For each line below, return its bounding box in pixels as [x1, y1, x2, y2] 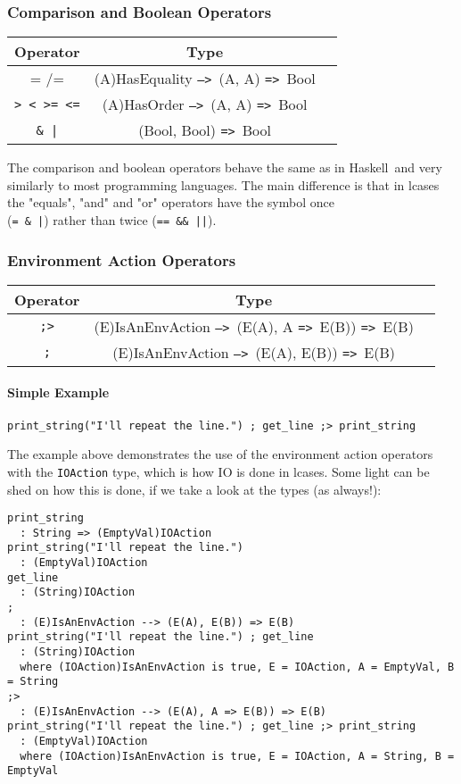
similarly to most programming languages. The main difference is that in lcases [7, 175, 440, 194]
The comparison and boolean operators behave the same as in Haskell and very [7, 158, 442, 177]
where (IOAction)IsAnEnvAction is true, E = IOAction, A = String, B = [20, 749, 455, 763]
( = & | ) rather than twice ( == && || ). [7, 211, 217, 229]
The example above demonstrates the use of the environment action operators [7, 445, 433, 463]
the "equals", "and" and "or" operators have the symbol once [7, 193, 334, 212]
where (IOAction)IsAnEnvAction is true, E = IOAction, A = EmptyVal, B [20, 660, 455, 673]
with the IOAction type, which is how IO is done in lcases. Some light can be [7, 462, 430, 480]
